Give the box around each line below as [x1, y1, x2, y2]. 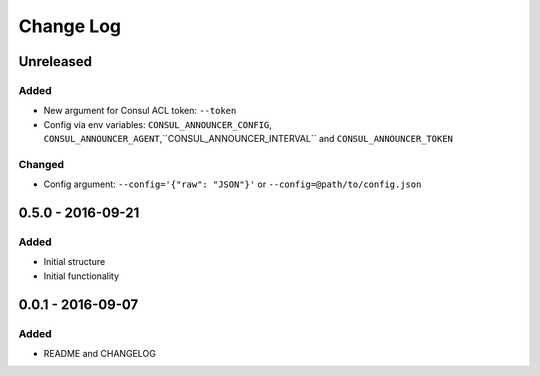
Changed [18, 157, 65, 171]
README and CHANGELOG [43, 347, 157, 359]
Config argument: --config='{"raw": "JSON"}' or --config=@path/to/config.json [43, 178, 422, 190]
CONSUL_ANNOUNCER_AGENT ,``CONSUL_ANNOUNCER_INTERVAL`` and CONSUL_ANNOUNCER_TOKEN [43, 133, 454, 145]
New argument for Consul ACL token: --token [43, 105, 237, 117]
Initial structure [43, 256, 106, 268]
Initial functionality [43, 270, 120, 282]
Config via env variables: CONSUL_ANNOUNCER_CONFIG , [43, 118, 272, 130]
